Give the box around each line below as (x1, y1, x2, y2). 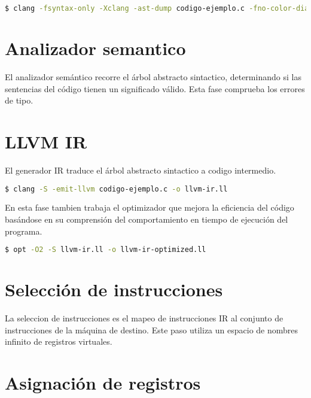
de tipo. (5, 94, 33, 107)
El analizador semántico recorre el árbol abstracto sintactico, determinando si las (5, 71, 301, 83)
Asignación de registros (5, 370, 201, 395)
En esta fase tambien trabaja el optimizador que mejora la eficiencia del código (5, 201, 294, 214)
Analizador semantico (5, 36, 186, 60)
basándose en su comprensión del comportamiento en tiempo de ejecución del (5, 212, 288, 225)
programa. (5, 224, 42, 237)
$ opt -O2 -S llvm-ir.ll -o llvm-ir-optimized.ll (5, 245, 206, 254)
